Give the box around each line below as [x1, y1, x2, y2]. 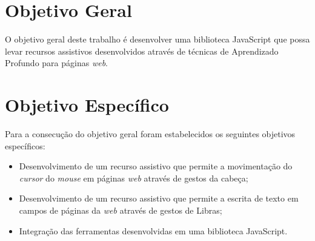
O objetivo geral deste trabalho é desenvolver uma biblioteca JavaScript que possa [5, 33, 310, 46]
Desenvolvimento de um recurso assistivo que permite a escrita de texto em [19, 192, 299, 205]
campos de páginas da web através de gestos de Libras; [19, 204, 222, 216]
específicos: [5, 139, 45, 152]
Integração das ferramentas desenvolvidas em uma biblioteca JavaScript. [19, 224, 288, 237]
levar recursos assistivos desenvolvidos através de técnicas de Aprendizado [5, 44, 279, 57]
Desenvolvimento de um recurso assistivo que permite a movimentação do [19, 160, 293, 172]
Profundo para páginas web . [5, 56, 108, 69]
